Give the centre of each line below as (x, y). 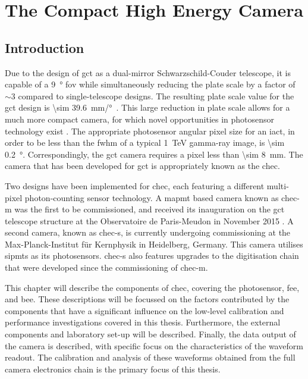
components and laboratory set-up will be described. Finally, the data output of (150, 334)
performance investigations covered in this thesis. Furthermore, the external (143, 322)
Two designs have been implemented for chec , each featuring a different (135, 185)
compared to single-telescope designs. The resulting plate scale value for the (156, 95)
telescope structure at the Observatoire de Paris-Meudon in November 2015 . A (149, 220)
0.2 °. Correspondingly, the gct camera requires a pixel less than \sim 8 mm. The (154, 154)
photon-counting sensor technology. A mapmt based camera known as (152, 197)
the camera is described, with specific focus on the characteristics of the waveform (154, 345)
